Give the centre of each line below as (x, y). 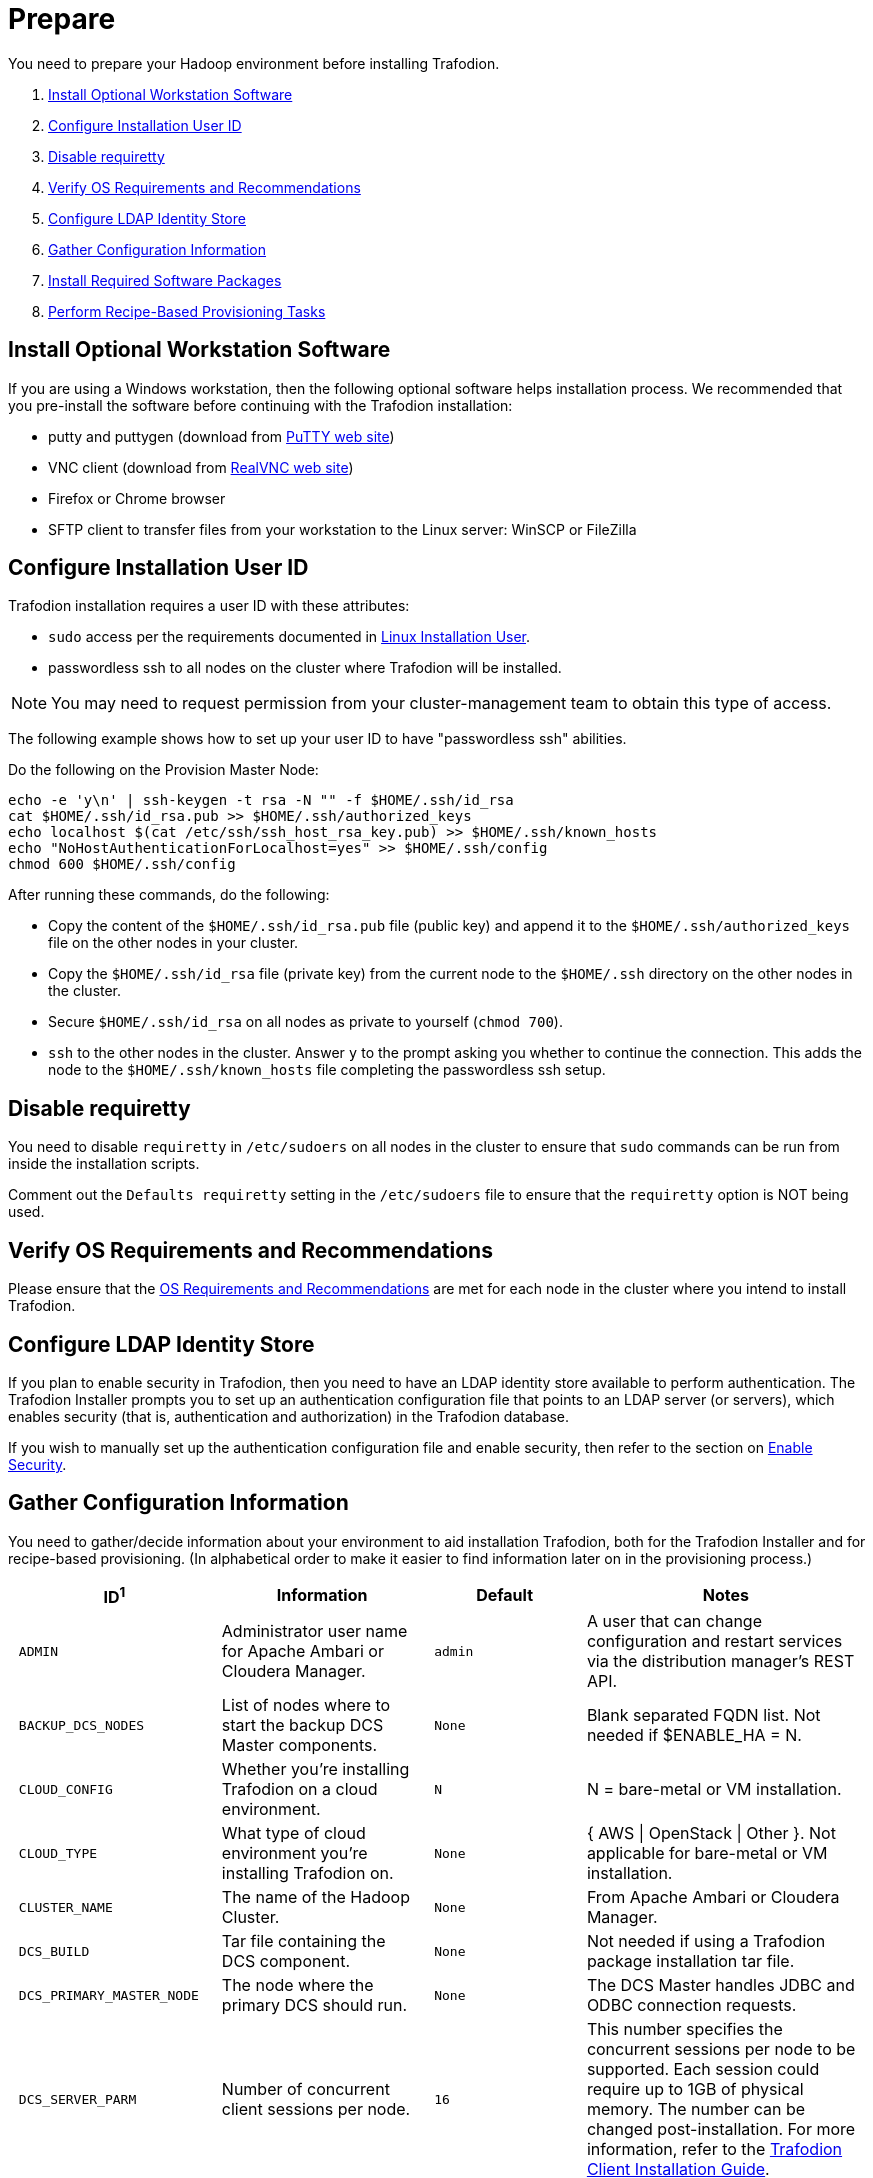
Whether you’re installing (315, 1769)
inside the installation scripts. (104, 1164)
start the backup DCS (302, 1725)
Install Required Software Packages (165, 280)
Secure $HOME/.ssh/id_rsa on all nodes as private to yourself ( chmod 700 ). (305, 1022)
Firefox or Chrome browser (137, 498)
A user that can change (674, 1621)
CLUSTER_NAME (65, 1907)
